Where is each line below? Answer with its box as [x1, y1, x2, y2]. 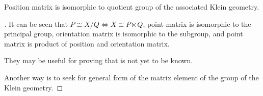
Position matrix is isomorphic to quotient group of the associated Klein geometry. [4, 2, 259, 12]
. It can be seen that [4, 18, 68, 29]
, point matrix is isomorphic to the [143, 18, 251, 29]
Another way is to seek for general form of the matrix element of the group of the [4, 72, 259, 82]
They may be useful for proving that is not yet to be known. [4, 55, 193, 66]
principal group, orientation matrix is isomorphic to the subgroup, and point [4, 28, 243, 39]
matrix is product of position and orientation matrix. [4, 38, 170, 49]
